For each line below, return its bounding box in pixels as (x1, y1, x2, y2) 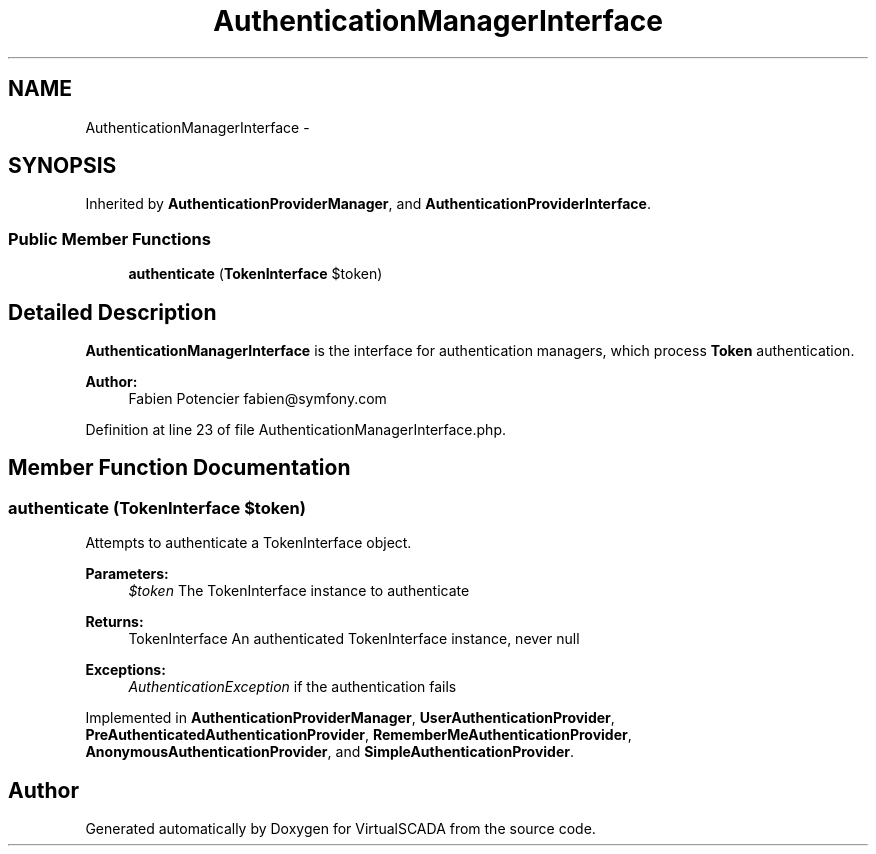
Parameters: (85, 565, 169, 583)
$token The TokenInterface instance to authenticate (128, 582, 470, 600)
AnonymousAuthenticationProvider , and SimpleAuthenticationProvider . (85, 743, 575, 761)
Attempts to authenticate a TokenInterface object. (85, 534, 412, 552)
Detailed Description (8, 299, 217, 325)
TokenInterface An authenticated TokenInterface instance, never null (128, 630, 580, 648)
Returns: (85, 613, 144, 631)
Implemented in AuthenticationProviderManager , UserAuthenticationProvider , (85, 709, 615, 727)
